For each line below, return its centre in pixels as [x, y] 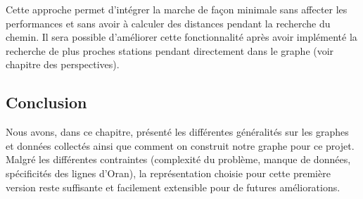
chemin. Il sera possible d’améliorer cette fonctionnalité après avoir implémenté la [181, 37]
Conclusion [46, 102]
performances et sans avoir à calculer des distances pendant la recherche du [168, 23]
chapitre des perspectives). [63, 64]
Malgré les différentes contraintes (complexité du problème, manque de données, [178, 159]
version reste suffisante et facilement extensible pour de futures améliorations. [173, 187]
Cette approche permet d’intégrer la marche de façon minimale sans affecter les [177, 9]
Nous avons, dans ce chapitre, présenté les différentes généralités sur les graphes [177, 132]
